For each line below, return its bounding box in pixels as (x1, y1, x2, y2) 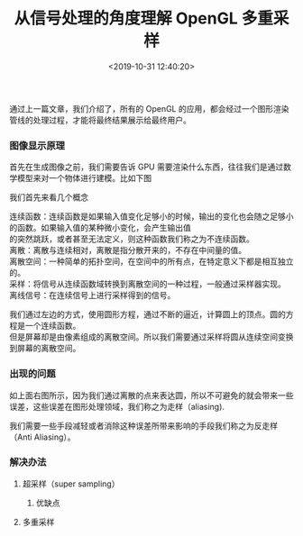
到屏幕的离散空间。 (9, 343, 81, 354)
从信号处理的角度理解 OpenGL (14, 8, 239, 29)
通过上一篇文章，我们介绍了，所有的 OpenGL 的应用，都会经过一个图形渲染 (9, 103, 289, 114)
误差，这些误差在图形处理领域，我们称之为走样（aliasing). (9, 401, 225, 412)
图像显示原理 (9, 139, 66, 151)
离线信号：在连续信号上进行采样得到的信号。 (9, 290, 176, 301)
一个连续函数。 (24, 321, 81, 332)
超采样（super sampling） (22, 478, 120, 489)
